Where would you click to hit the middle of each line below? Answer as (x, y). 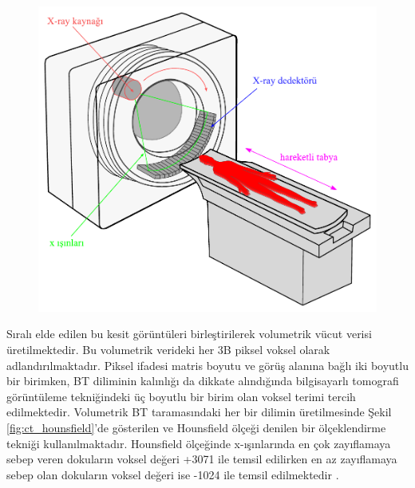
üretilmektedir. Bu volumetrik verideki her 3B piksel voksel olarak (168, 349)
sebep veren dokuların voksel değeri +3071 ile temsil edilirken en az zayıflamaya (202, 459)
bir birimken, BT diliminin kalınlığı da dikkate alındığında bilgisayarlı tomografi (203, 381)
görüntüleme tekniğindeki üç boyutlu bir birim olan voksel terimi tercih (181, 396)
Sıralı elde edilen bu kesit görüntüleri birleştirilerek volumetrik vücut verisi (189, 334)
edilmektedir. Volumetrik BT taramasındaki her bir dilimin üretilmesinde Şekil (199, 412)
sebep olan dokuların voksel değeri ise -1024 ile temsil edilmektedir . (173, 474)
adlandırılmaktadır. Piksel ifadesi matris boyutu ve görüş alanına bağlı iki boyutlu (207, 365)
